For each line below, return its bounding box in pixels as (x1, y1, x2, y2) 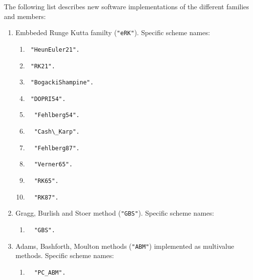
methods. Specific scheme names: (15, 250, 114, 260)
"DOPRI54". (30, 95, 66, 102)
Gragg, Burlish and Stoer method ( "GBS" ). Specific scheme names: (15, 208, 214, 218)
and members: (4, 11, 46, 21)
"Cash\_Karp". (34, 128, 80, 136)
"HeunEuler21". (30, 46, 80, 53)
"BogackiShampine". (30, 79, 94, 86)
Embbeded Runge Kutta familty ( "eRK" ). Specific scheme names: (15, 27, 210, 38)
